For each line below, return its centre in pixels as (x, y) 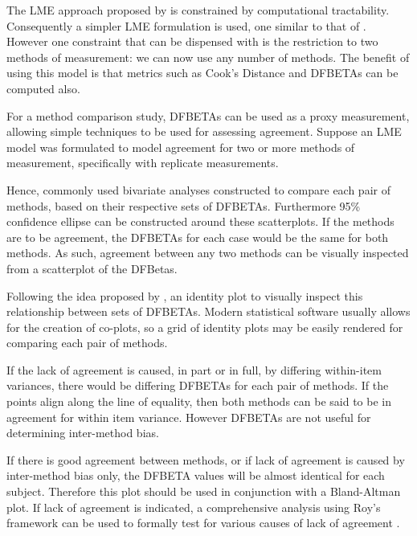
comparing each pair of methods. (87, 343)
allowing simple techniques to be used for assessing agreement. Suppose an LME (204, 131)
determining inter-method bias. (83, 433)
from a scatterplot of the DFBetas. (92, 268)
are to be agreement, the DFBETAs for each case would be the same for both (198, 237)
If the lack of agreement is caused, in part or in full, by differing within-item (194, 369)
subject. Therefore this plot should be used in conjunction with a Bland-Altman (204, 491)
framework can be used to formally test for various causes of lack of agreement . (203, 523)
